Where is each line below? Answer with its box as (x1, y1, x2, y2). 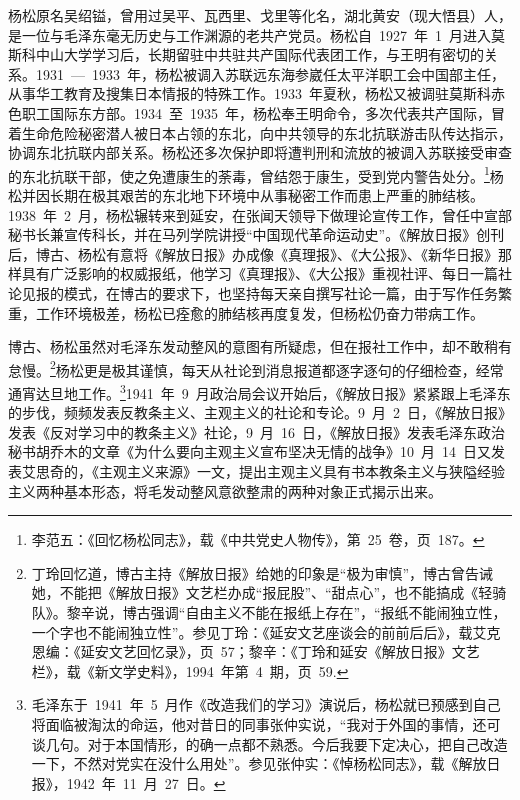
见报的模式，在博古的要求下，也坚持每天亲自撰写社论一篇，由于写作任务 (21, 282, 498, 303)
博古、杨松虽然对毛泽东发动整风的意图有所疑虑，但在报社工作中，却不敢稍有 (8, 336, 512, 357)
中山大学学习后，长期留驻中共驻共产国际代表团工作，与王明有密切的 (35, 44, 484, 65)
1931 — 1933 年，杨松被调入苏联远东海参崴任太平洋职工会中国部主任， (35, 63, 505, 84)
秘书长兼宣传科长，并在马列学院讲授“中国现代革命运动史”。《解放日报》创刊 (8, 224, 505, 245)
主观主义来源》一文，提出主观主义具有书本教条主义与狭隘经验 (98, 461, 505, 482)
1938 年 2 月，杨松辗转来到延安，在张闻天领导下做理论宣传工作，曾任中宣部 (8, 204, 512, 225)
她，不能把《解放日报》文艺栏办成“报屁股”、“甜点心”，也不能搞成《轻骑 (31, 582, 507, 603)
